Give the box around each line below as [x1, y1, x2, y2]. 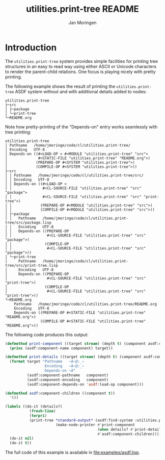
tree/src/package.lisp [5, 220, 52, 225]
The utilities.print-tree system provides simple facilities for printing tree [5, 58, 158, 64]
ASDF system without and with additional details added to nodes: [15, 88, 147, 94]
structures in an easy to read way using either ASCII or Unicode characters [5, 63, 157, 69]
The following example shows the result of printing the [5, 83, 115, 89]
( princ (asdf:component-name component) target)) [9, 346, 113, 351]
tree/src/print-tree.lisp [5, 263, 58, 268]
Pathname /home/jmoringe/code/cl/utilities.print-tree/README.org [14, 302, 157, 307]
